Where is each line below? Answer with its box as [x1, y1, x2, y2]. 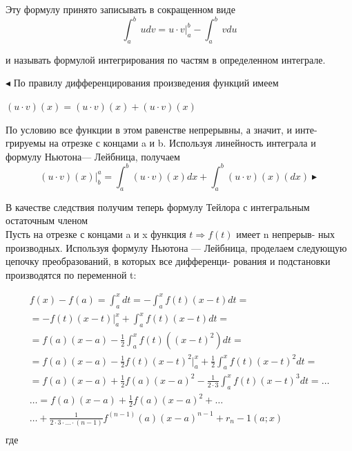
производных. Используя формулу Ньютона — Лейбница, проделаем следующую [6, 240, 347, 255]
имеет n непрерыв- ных [236, 226, 335, 241]
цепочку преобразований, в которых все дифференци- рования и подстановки [6, 254, 331, 268]
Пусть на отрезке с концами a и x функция [6, 226, 186, 241]
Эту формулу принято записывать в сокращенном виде [6, 2, 235, 16]
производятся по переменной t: [6, 267, 137, 282]
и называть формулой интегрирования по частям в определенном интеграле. [6, 52, 326, 66]
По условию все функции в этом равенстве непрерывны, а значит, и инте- [6, 122, 317, 136]
